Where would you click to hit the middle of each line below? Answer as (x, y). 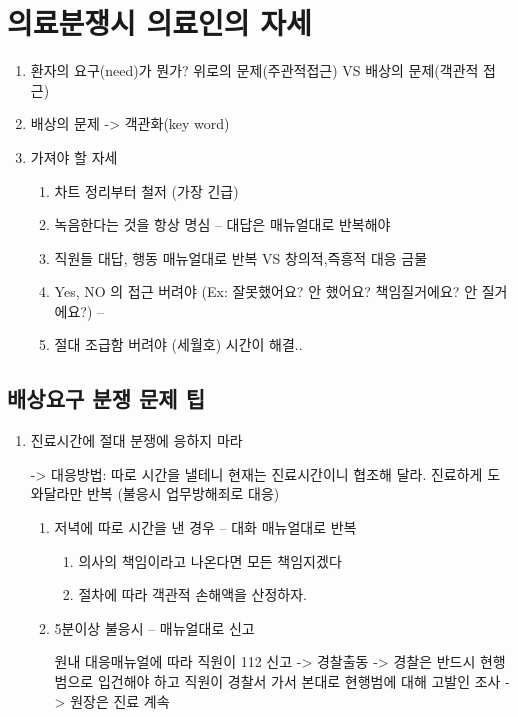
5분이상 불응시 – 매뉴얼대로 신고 (154, 627)
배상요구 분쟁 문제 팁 (106, 398)
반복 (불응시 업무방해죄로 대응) (183, 493)
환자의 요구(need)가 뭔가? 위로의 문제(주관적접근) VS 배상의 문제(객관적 (254, 70)
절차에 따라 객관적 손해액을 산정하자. (193, 594)
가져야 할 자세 (74, 156)
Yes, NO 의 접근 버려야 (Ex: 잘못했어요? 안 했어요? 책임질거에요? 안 (266, 291)
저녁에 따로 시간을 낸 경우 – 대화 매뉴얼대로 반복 (205, 527)
